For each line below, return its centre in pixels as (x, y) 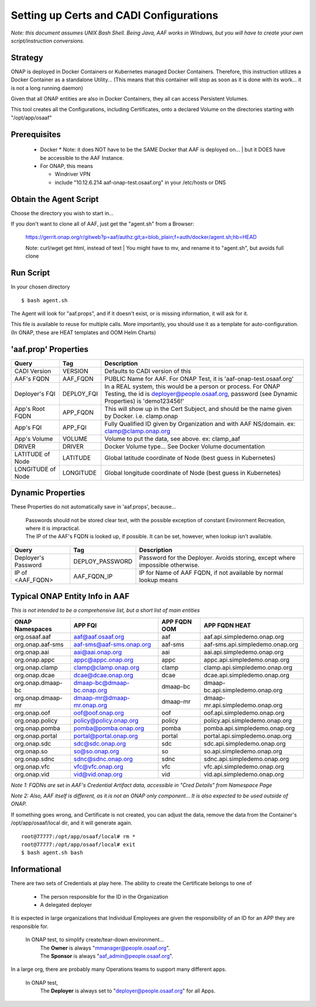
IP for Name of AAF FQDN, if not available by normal (211, 573)
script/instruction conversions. (48, 40)
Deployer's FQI (35, 393)
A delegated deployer (66, 905)
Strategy (27, 58)
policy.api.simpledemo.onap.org (248, 720)
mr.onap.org (90, 705)
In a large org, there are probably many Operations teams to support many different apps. (118, 970)
